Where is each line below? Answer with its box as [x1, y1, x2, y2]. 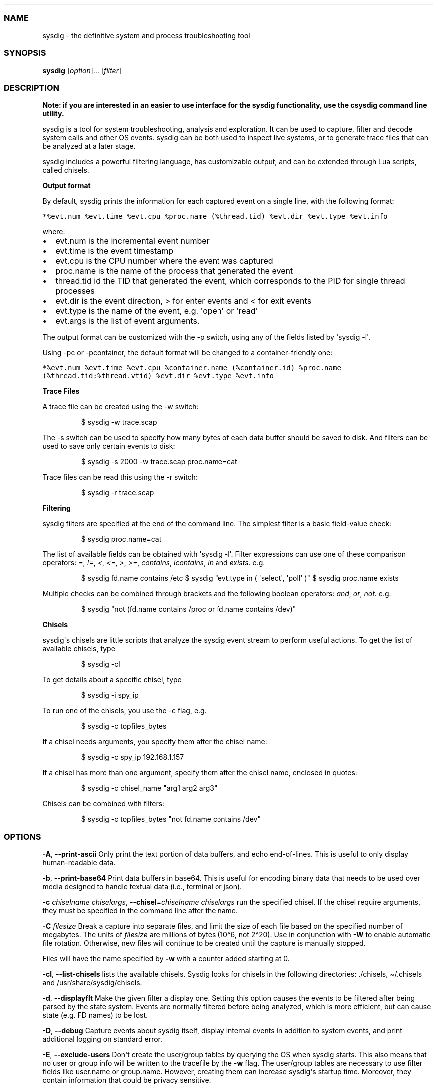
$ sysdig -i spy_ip [81, 691, 139, 700]
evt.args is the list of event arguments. [55, 316, 200, 326]
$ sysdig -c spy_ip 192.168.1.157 [81, 753, 184, 762]
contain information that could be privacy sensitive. [42, 1076, 211, 1084]
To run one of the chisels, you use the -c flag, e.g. [42, 706, 207, 715]
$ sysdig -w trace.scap [81, 418, 157, 427]
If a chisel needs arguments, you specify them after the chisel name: [42, 737, 267, 746]
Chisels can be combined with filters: [42, 799, 165, 808]
